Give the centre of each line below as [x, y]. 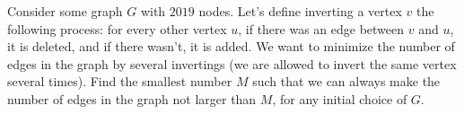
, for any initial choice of [340, 98]
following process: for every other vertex [117, 28]
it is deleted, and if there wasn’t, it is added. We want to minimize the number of [231, 46]
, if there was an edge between [321, 28]
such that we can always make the [346, 81]
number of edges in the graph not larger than [132, 98]
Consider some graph [65, 11]
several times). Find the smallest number [120, 81]
